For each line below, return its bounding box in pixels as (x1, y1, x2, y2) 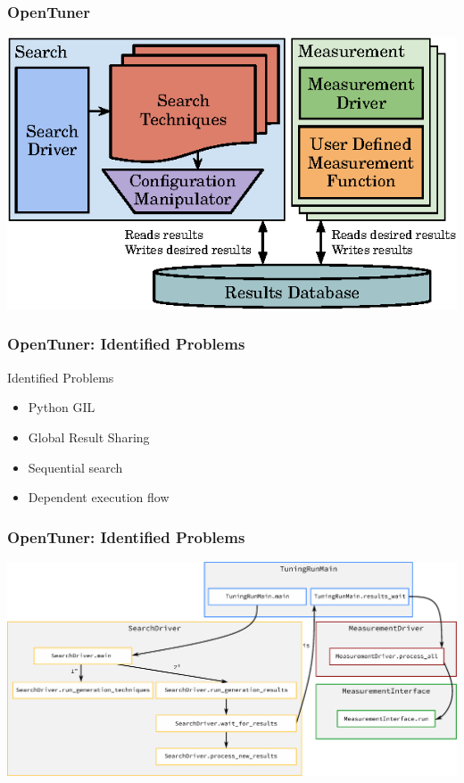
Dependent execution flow (28, 488, 170, 507)
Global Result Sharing (28, 427, 150, 446)
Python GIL (28, 398, 95, 416)
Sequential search (28, 457, 123, 476)
